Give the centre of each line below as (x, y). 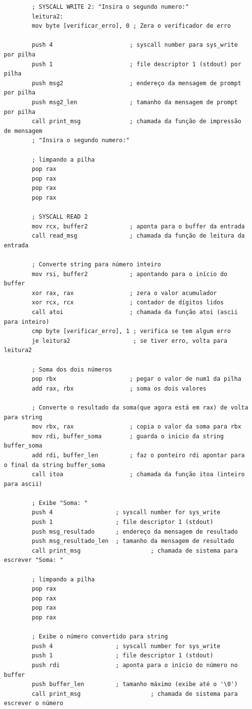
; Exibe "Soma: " (60, 503)
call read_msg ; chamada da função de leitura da (138, 236)
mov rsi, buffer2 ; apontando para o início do (130, 274)
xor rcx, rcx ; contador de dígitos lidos (128, 303)
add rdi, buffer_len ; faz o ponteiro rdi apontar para (138, 455)
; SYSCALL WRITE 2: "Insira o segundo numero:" (110, 7)
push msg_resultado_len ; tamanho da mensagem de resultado (133, 541)
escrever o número (34, 703)
